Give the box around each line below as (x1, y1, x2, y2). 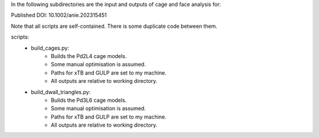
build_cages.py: (31, 44, 69, 52)
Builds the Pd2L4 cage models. (51, 52, 127, 59)
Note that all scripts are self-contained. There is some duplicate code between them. (11, 23, 218, 30)
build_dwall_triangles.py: (31, 88, 91, 95)
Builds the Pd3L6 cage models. (51, 97, 127, 104)
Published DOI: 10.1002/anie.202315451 (11, 12, 107, 19)
